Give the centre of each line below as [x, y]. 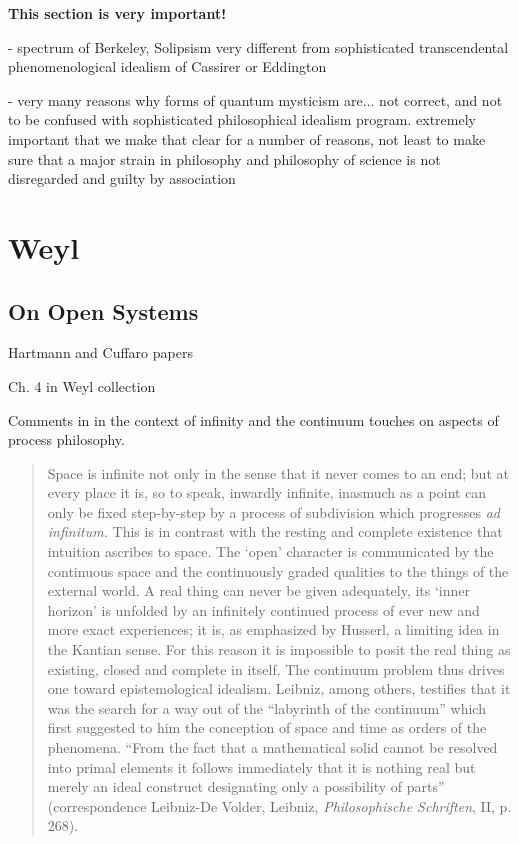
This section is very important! [117, 13]
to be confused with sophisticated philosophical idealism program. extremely [242, 119]
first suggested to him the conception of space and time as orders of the [267, 727]
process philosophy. [66, 439]
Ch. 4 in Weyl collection [82, 385]
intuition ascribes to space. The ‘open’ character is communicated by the [270, 551]
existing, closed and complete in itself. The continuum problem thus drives [276, 668]
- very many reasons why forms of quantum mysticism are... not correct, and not [255, 99]
